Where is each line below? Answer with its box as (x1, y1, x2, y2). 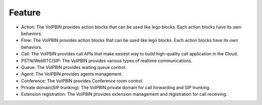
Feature (9, 7, 41, 18)
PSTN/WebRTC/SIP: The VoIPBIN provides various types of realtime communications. (21, 58, 193, 64)
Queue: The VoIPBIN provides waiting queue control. (21, 64, 127, 70)
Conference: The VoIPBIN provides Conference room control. (21, 78, 144, 84)
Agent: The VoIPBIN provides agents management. (21, 71, 123, 77)
